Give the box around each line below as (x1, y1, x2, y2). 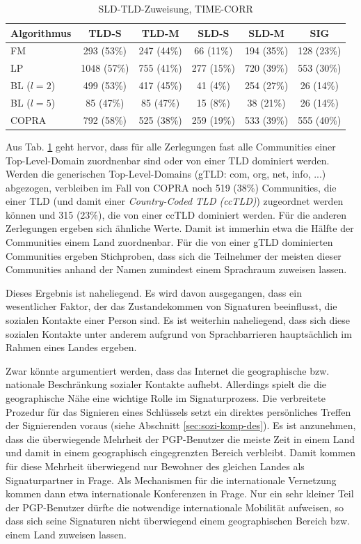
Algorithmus (10, 25, 72, 40)
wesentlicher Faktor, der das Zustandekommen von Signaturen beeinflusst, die (6, 299, 337, 313)
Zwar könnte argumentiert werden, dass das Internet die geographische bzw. (6, 363, 330, 378)
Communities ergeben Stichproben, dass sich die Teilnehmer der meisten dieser (6, 248, 342, 263)
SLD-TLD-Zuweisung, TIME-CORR (98, 1, 253, 15)
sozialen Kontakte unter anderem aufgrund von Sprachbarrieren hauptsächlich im (6, 326, 352, 341)
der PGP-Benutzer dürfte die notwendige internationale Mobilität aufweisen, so (6, 499, 344, 514)
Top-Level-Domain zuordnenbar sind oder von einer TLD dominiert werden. (6, 153, 330, 167)
